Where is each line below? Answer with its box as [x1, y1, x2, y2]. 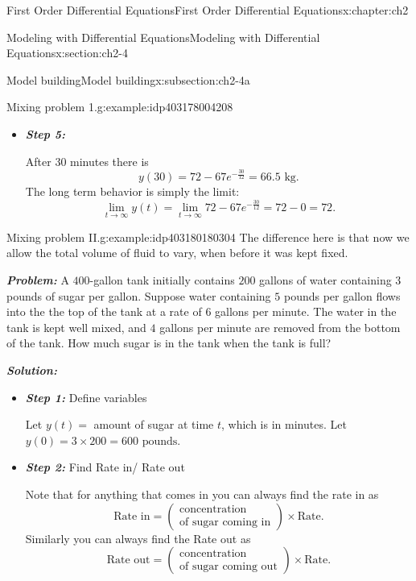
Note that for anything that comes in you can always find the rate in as [25, 485, 379, 502]
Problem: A [6, 272, 69, 288]
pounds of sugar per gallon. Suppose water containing [6, 287, 271, 304]
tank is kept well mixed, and [6, 318, 146, 335]
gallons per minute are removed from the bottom [159, 318, 401, 335]
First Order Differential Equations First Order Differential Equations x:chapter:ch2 [6, 2, 409, 18]
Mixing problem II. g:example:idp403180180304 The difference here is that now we [6, 228, 410, 245]
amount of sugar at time [93, 416, 214, 433]
